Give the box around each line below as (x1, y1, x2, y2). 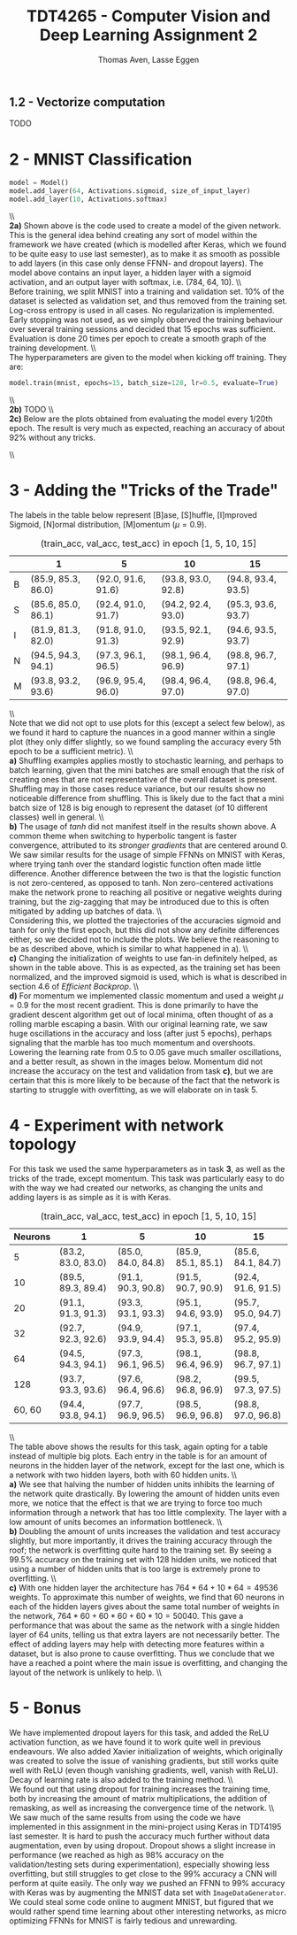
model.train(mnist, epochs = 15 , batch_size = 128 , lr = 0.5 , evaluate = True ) (9, 378, 278, 387)
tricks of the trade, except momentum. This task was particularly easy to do (9, 1173, 285, 1183)
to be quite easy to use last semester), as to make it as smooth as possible (9, 248, 280, 258)
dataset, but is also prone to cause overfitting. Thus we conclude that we (9, 1648, 276, 1659)
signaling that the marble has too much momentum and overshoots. (9, 1037, 255, 1048)
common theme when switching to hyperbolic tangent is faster (9, 830, 237, 841)
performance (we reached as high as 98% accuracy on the (9, 1849, 225, 1860)
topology (9, 1134, 77, 1154)
